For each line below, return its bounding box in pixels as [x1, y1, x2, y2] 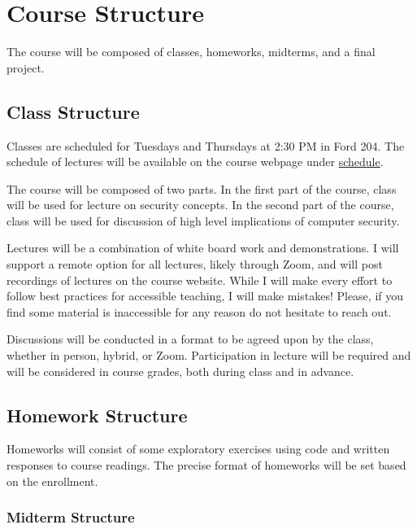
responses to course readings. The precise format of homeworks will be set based [7, 457, 406, 474]
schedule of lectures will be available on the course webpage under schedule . [7, 153, 384, 170]
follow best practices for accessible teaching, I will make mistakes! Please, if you [7, 287, 404, 304]
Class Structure [7, 98, 140, 124]
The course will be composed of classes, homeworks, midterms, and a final [7, 43, 376, 60]
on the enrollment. [7, 472, 98, 489]
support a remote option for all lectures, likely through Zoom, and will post [7, 256, 383, 273]
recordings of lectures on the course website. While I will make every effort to [7, 271, 393, 288]
